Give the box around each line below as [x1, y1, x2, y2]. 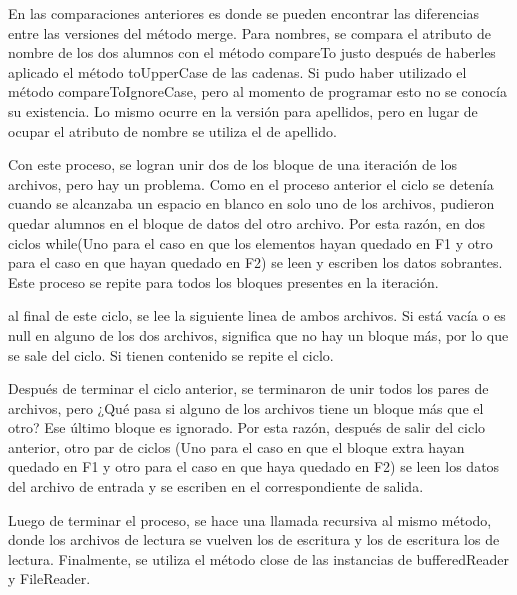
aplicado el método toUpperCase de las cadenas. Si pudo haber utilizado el [8, 61, 467, 82]
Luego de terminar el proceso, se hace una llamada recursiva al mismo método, [8, 509, 492, 530]
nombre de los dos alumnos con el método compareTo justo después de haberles [8, 42, 496, 63]
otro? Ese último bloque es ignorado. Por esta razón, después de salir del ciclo [8, 417, 486, 438]
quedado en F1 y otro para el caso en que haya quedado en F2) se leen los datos [8, 456, 500, 477]
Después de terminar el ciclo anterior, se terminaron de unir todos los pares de [8, 378, 489, 399]
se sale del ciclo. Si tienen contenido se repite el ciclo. [8, 344, 334, 365]
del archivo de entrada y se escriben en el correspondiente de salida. [8, 476, 424, 497]
